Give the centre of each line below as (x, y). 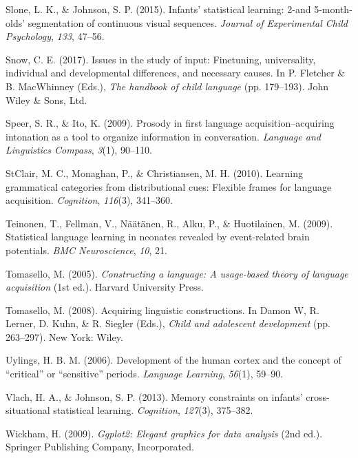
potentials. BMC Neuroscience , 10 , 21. (86, 250)
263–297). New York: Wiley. (64, 336)
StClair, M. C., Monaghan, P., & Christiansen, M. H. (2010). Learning (155, 173)
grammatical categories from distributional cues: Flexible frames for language (169, 186)
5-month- (333, 9)
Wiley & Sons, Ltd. (46, 100)
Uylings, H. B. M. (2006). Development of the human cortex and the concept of (173, 360)
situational (28, 410)
